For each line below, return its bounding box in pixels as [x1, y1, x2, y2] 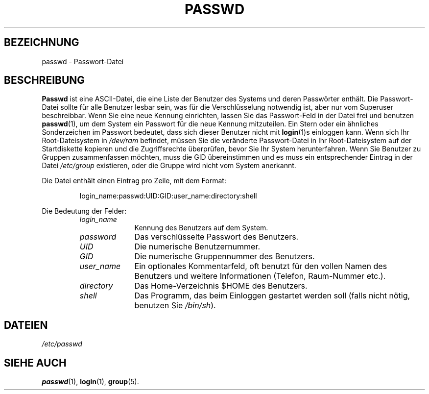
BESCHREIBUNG [4, 74, 85, 87]
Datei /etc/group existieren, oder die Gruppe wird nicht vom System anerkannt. [42, 161, 296, 170]
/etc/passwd [42, 340, 82, 348]
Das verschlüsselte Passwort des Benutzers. [134, 232, 299, 242]
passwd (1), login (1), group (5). [42, 377, 139, 386]
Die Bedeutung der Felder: [42, 207, 127, 216]
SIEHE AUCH [4, 356, 67, 369]
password [79, 232, 117, 242]
